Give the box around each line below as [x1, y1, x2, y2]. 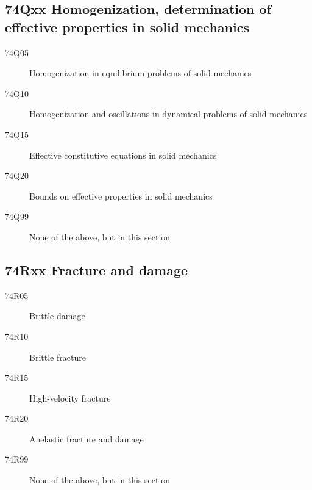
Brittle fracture [29, 350, 86, 363]
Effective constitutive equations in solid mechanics [29, 148, 217, 161]
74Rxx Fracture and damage [5, 260, 188, 279]
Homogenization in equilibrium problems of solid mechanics [29, 67, 252, 79]
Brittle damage [29, 309, 85, 322]
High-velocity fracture [29, 391, 111, 404]
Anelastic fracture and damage [29, 432, 144, 445]
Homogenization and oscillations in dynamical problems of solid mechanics [29, 107, 308, 120]
